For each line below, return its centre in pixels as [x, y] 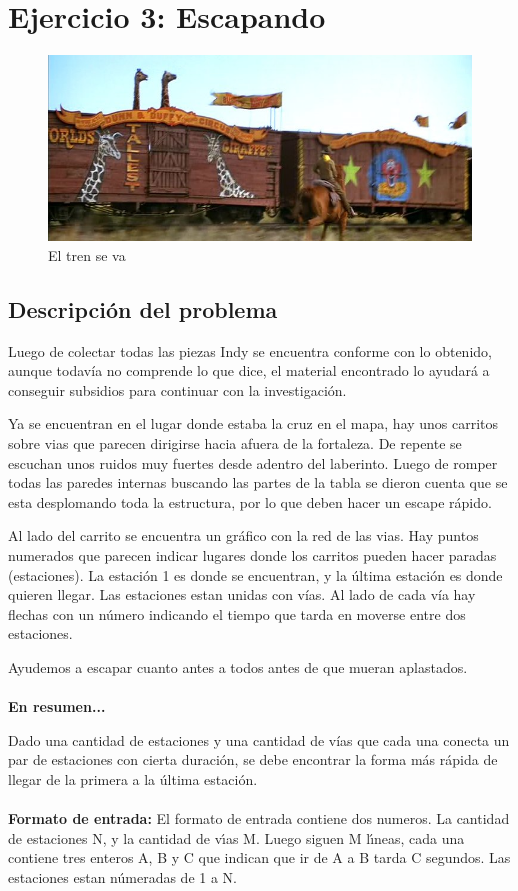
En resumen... [57, 706]
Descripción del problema [143, 308]
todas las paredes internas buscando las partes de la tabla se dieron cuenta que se [258, 482]
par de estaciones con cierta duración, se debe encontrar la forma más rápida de [253, 759]
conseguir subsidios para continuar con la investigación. [177, 389]
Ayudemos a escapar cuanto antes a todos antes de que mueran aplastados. [238, 666]
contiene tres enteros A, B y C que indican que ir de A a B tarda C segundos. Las [259, 857]
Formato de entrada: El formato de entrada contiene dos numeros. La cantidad [259, 818]
